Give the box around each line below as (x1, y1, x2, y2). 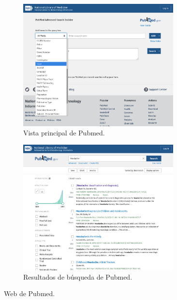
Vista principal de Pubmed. (23, 128, 105, 138)
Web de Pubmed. (4, 288, 55, 299)
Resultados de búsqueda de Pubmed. (23, 272, 133, 282)
